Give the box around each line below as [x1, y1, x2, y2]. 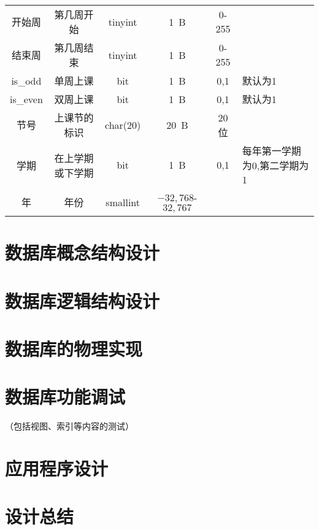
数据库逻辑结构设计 [5, 288, 160, 313]
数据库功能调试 [5, 384, 126, 409]
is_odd [11, 73, 42, 88]
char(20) [105, 117, 141, 132]
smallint [106, 194, 140, 209]
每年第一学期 [242, 144, 301, 158]
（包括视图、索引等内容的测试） [5, 420, 134, 432]
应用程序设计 [5, 456, 109, 481]
